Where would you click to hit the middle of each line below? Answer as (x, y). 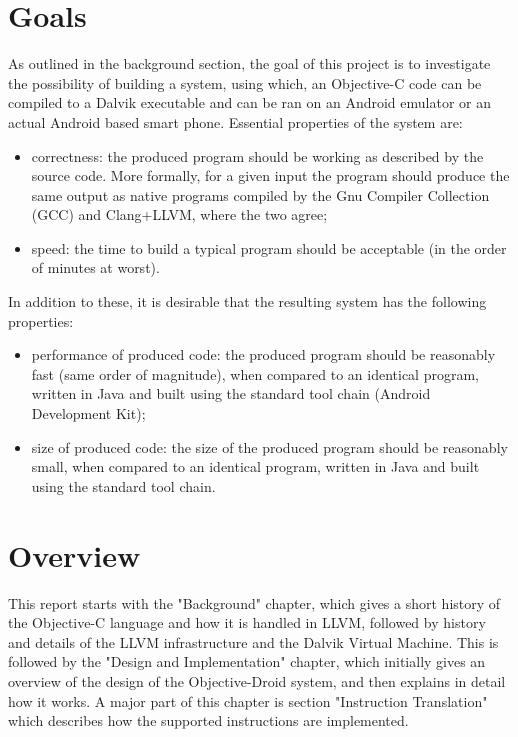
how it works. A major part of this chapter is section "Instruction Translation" (248, 700)
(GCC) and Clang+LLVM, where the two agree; (179, 214)
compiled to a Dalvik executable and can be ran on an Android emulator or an (249, 102)
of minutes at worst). (95, 267)
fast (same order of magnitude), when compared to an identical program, (255, 373)
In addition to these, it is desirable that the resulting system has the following (247, 301)
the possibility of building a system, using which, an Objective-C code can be (245, 82)
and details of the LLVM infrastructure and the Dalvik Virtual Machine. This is (253, 641)
